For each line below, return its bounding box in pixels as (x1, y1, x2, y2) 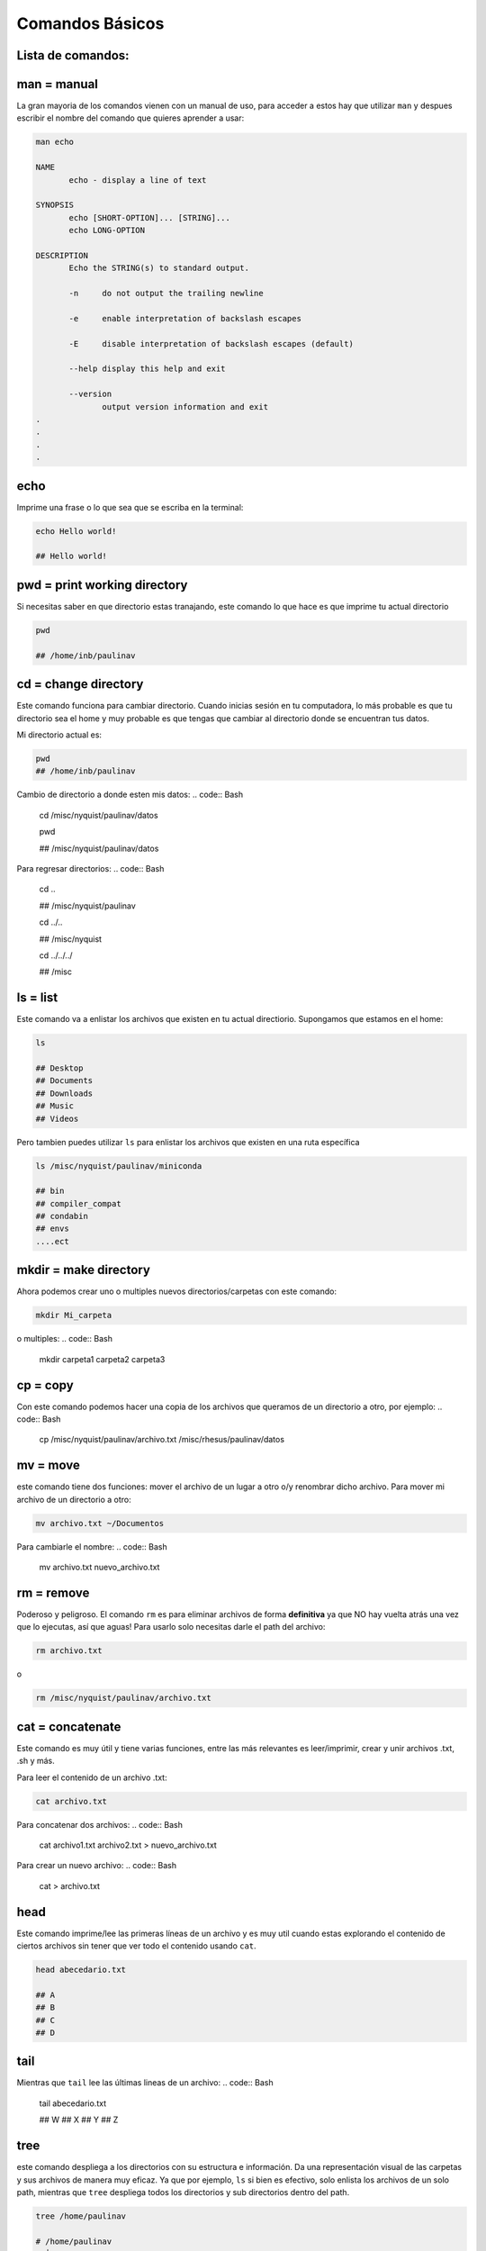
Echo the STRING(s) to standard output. (68, 263, 249, 274)
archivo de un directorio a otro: (16, 1494, 132, 1505)
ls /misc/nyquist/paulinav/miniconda (35, 1161, 202, 1171)
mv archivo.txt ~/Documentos (35, 1518, 165, 1528)
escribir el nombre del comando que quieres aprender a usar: (16, 113, 245, 123)
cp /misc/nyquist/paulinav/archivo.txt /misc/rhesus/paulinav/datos (39, 1434, 285, 1445)
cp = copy (16, 1378, 74, 1393)
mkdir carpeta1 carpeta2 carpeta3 (39, 1353, 166, 1364)
